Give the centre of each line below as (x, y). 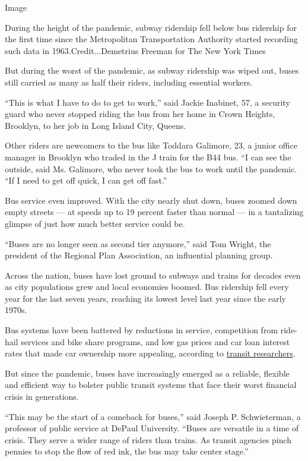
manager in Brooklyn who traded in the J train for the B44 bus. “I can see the (148, 157)
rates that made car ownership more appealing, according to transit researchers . (150, 353)
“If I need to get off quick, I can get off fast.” (86, 180)
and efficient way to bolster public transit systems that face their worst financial (151, 385)
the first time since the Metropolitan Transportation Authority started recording (151, 39)
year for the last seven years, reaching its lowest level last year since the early (145, 298)
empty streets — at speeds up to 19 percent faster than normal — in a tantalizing (154, 212)
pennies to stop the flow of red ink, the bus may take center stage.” (127, 451)
